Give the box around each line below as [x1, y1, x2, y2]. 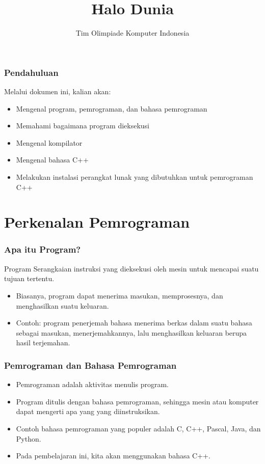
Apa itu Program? [4, 243, 81, 256]
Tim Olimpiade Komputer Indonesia [75, 28, 190, 38]
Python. [16, 433, 41, 444]
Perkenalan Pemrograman [4, 211, 190, 232]
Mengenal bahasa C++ [16, 154, 89, 165]
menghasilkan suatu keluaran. [16, 300, 109, 311]
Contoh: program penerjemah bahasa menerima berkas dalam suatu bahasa [16, 317, 252, 328]
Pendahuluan [4, 66, 59, 78]
